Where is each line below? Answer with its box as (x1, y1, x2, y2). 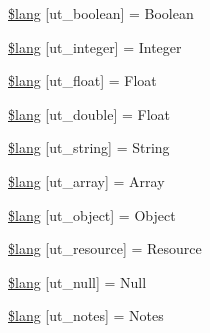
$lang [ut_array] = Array (8, 170, 165, 191)
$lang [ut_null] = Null (8, 271, 147, 292)
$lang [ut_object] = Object (8, 204, 176, 225)
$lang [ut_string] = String (8, 137, 170, 158)
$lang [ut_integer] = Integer (8, 36, 182, 57)
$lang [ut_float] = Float (8, 70, 157, 91)
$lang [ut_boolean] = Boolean (8, 3, 194, 23)
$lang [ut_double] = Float (8, 103, 171, 124)
